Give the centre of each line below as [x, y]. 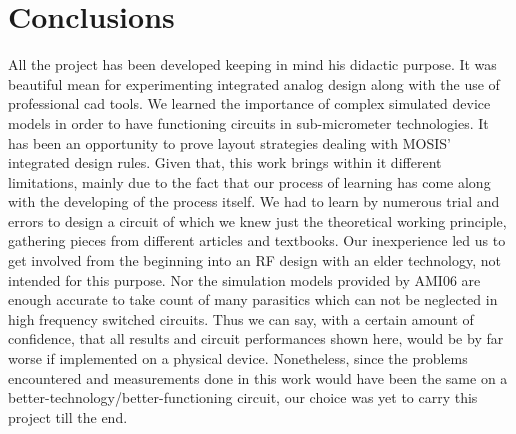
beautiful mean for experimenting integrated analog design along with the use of [254, 83]
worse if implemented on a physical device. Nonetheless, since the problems [238, 358]
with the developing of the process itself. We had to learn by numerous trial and [254, 201]
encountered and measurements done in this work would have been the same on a [258, 377]
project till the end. [68, 416]
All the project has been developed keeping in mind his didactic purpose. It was [252, 64]
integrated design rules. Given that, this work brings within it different [225, 162]
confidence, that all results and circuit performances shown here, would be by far [256, 338]
